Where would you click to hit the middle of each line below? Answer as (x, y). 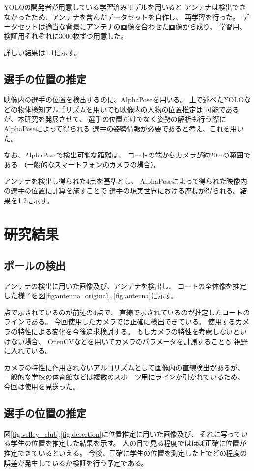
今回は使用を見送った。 (42, 387)
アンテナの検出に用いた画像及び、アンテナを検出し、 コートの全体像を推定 (125, 286)
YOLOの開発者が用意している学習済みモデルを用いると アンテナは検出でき (125, 7)
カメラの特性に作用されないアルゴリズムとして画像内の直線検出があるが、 (124, 367)
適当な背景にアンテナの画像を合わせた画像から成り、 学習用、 (146, 26)
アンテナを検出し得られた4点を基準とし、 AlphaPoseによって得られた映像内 (126, 181)
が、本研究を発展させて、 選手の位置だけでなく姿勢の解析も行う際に (115, 119)
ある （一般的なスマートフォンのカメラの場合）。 (83, 164)
